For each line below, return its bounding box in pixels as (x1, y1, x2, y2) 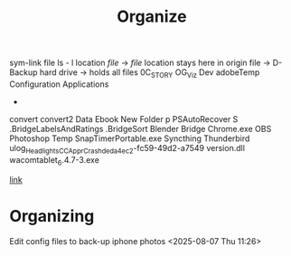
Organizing (9, 205, 95, 226)
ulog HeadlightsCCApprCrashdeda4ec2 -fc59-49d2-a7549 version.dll (9, 142, 246, 156)
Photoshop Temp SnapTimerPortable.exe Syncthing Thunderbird (9, 133, 250, 144)
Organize (117, 6, 187, 27)
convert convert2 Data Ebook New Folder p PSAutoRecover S (9, 113, 239, 124)
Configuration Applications (9, 79, 109, 90)
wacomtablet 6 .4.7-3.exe (9, 154, 99, 167)
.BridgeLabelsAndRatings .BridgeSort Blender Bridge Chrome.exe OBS (9, 123, 272, 134)
